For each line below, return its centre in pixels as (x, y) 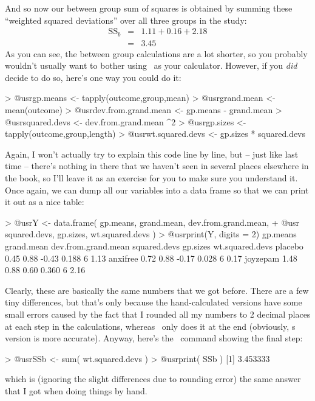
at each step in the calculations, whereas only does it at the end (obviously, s (150, 326)
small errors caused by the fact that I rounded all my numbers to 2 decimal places (158, 314)
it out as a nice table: (45, 202)
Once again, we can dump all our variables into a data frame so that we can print (157, 190)
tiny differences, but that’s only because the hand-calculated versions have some (154, 302)
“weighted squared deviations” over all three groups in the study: (126, 20)
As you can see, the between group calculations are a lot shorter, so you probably (156, 53)
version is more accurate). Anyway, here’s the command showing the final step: (154, 338)
